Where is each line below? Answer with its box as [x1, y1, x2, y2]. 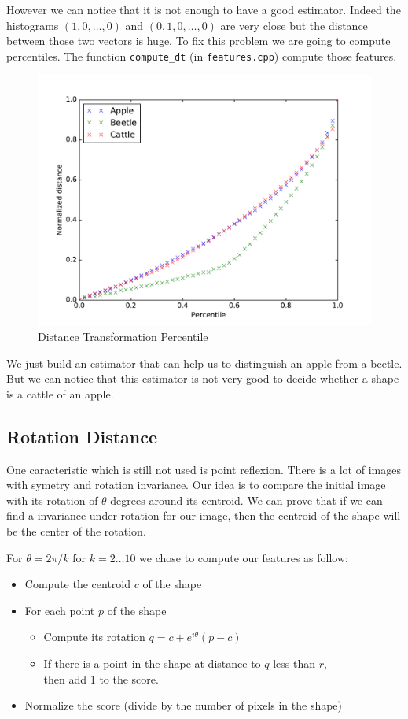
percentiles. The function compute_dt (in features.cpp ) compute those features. [6, 47, 397, 64]
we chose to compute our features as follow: [139, 549, 348, 565]
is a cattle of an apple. [6, 385, 114, 402]
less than [273, 654, 315, 671]
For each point [24, 602, 95, 618]
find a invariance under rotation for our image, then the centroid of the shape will [6, 507, 401, 524]
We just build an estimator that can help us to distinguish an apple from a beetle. [6, 354, 402, 371]
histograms [6, 17, 59, 33]
